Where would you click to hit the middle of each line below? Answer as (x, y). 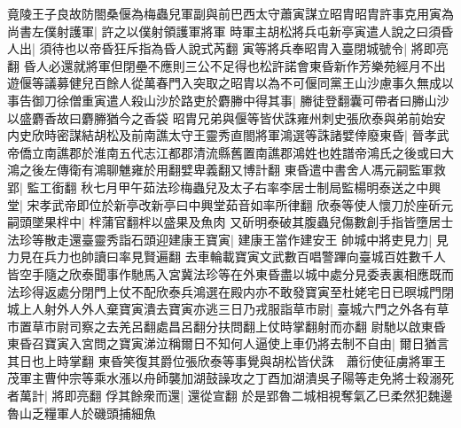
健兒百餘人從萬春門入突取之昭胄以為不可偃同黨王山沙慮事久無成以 (261, 83)
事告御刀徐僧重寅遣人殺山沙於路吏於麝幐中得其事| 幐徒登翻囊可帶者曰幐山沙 (228, 100)
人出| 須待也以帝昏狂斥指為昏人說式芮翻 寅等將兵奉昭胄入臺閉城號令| (207, 48)
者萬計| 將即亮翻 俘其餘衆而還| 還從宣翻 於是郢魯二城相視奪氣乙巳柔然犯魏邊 (230, 396)
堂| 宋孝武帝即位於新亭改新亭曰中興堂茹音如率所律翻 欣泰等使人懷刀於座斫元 (230, 204)
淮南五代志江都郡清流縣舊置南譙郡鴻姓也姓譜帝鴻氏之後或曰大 (273, 152)
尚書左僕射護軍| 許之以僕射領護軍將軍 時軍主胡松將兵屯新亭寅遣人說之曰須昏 (230, 31)
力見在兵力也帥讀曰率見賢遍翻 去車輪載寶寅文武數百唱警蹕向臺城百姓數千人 (227, 257)
